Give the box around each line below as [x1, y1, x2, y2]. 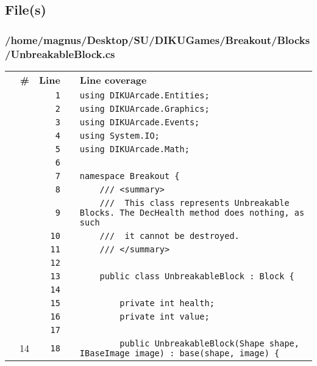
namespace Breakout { [79, 170, 180, 181]
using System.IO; [79, 130, 160, 141]
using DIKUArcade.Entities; [79, 90, 210, 100]
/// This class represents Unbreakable [99, 197, 290, 208]
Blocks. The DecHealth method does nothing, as [79, 207, 305, 218]
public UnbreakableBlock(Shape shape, [119, 338, 299, 348]
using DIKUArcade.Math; [79, 144, 190, 154]
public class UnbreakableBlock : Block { [99, 271, 294, 281]
